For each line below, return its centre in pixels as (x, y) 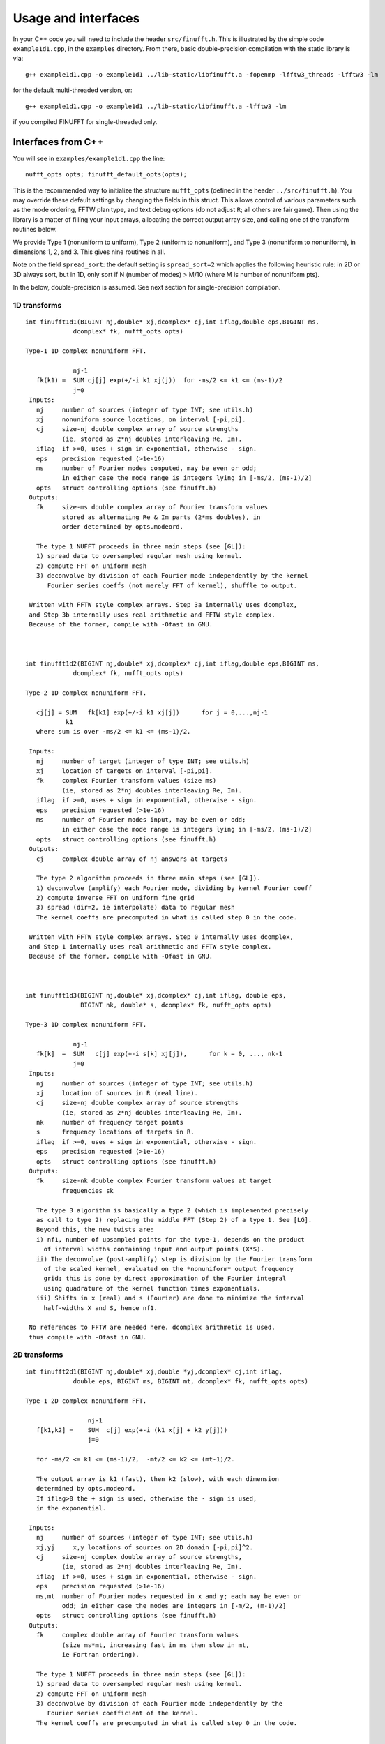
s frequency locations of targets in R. (115, 1132)
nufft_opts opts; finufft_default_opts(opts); (106, 175)
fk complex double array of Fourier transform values (137, 1635)
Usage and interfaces (76, 18)
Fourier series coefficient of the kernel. (123, 1713)
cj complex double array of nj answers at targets (132, 859)
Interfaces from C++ (58, 142)
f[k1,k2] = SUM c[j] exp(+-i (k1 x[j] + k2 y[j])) (132, 1430)
